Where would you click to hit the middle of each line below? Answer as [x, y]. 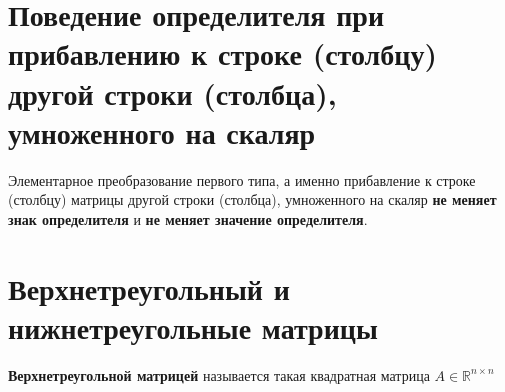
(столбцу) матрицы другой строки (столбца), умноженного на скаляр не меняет [252, 199]
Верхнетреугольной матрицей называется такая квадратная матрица [219, 374]
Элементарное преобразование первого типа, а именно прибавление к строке [242, 179]
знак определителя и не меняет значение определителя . [188, 218]
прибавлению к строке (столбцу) [222, 53]
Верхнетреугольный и [149, 287]
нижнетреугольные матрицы [193, 326]
